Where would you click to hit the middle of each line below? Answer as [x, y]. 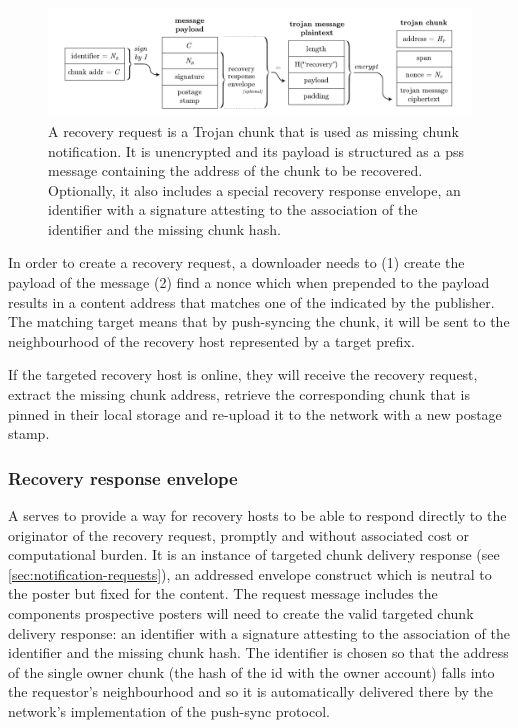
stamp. [29, 433]
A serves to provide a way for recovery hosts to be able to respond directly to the [257, 515]
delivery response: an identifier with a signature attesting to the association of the [259, 632]
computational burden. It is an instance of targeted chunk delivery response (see [254, 554]
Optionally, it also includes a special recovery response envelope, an [254, 189]
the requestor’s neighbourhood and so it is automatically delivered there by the [251, 691]
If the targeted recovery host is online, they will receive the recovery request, [243, 374]
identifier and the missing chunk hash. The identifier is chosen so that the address [258, 652]
